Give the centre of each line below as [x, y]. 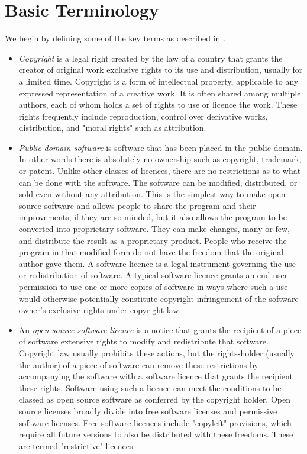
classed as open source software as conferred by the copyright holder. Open [154, 399]
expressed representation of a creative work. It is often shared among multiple [160, 93]
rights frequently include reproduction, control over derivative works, [143, 116]
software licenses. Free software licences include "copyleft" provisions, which [155, 422]
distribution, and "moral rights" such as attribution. [112, 128]
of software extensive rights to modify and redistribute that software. [143, 341]
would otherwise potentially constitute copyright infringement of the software [159, 298]
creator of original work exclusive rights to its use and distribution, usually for [161, 70]
